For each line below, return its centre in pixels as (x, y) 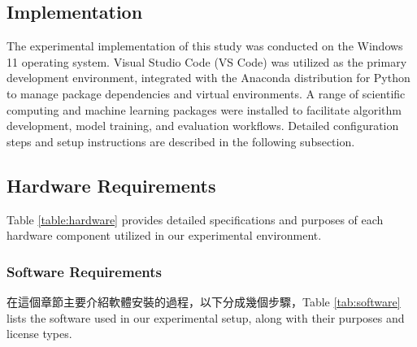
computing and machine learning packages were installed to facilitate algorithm (204, 109)
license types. (39, 334)
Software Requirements (84, 271)
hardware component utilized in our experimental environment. (164, 235)
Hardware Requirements (111, 185)
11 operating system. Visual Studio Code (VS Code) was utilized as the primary (207, 61)
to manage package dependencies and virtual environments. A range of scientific (206, 93)
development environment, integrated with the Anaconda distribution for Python (208, 78)
